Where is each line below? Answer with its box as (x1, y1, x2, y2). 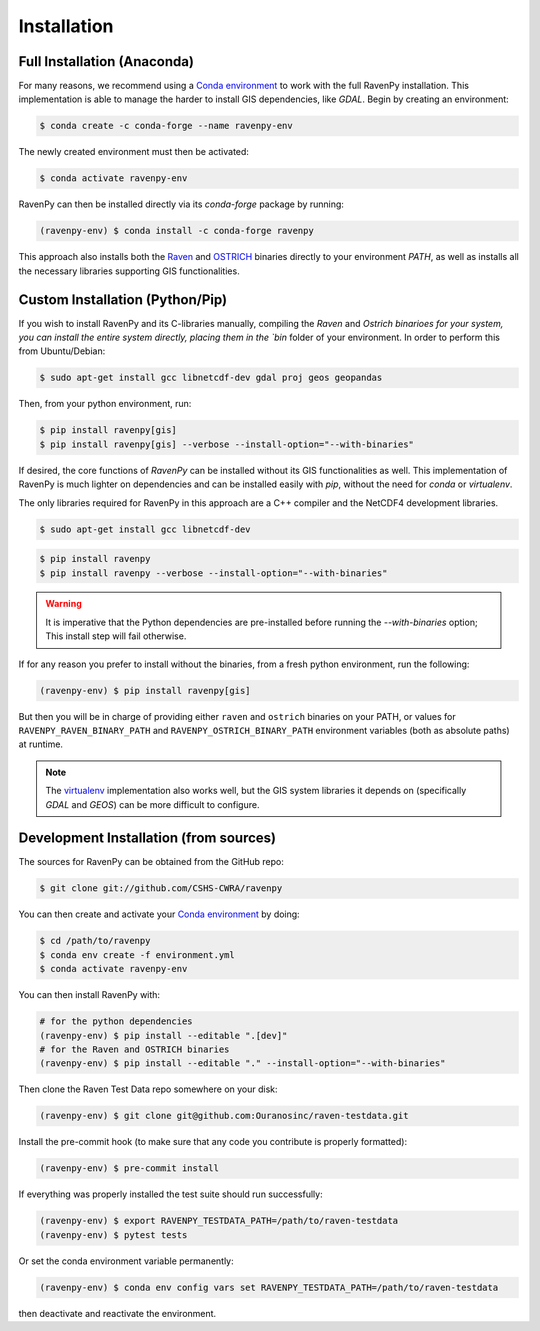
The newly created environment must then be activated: (18, 146, 250, 158)
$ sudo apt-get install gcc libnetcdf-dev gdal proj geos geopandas (39, 372, 383, 384)
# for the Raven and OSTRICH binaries (39, 1043, 230, 1055)
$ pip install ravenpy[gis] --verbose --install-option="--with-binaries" (39, 438, 415, 450)
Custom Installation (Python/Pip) (18, 291, 228, 308)
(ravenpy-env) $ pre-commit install (39, 1163, 220, 1174)
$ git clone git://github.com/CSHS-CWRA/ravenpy (39, 883, 283, 894)
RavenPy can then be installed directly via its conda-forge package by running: (18, 198, 345, 210)
